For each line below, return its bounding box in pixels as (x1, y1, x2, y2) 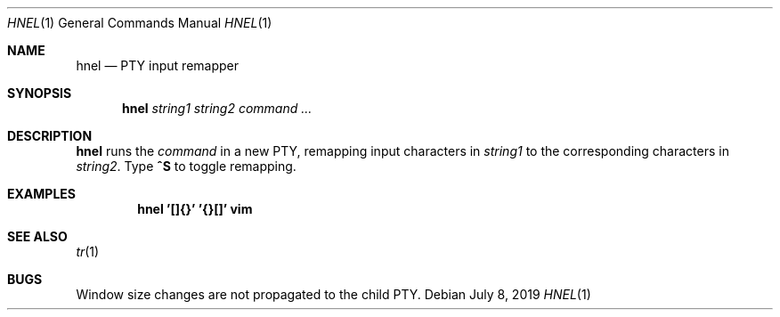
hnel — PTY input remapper (76, 58, 239, 73)
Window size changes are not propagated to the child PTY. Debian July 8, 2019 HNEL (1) (76, 287, 591, 302)
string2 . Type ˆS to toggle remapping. (76, 158, 297, 174)
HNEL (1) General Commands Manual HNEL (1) (7, 15, 272, 30)
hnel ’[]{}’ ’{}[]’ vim (137, 201, 253, 216)
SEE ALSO (7, 229, 68, 244)
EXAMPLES (7, 186, 76, 201)
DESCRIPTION (7, 128, 93, 143)
